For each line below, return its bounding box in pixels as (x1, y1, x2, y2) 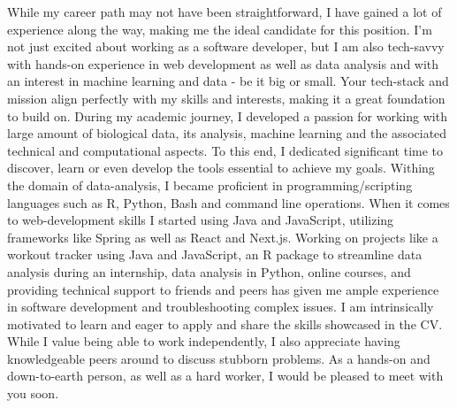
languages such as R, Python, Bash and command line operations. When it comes (7, 193, 450, 212)
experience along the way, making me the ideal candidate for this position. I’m (7, 19, 432, 38)
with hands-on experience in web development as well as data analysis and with (7, 54, 439, 73)
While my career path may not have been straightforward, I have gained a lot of (7, 3, 442, 20)
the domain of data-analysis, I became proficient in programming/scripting (7, 175, 413, 194)
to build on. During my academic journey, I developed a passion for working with (7, 106, 447, 125)
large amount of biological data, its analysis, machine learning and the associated (7, 124, 447, 142)
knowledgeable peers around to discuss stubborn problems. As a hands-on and (7, 349, 430, 367)
